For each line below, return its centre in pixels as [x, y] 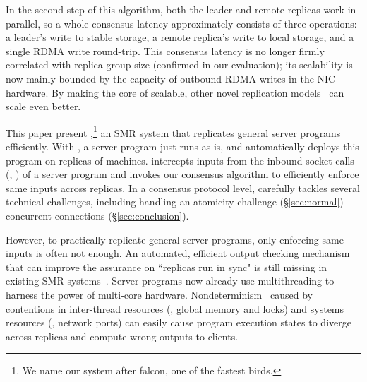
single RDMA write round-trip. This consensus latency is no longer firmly [165, 50]
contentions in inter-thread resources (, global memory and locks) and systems [175, 308]
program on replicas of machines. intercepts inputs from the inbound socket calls [180, 160]
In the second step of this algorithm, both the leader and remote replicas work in [181, 9]
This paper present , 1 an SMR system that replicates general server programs [173, 131]
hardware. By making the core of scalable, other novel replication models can [175, 92]
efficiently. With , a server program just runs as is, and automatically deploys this [182, 146]
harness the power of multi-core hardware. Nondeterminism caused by [159, 294]
